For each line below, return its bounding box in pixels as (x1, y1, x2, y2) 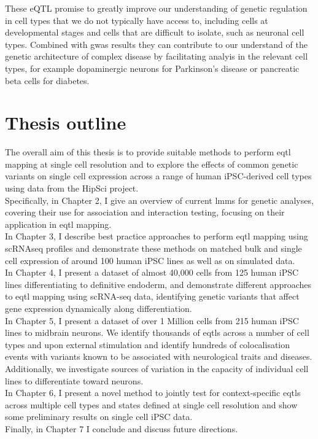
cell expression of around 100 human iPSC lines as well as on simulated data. (5, 254, 295, 266)
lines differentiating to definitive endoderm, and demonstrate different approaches (5, 278, 311, 290)
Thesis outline (5, 110, 126, 135)
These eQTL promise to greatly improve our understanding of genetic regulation (5, 2, 308, 14)
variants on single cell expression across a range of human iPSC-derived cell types (5, 169, 312, 182)
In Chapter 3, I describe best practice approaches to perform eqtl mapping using (5, 230, 308, 243)
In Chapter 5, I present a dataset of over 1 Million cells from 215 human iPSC (5, 314, 299, 327)
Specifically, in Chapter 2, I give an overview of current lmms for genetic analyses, (5, 193, 314, 206)
